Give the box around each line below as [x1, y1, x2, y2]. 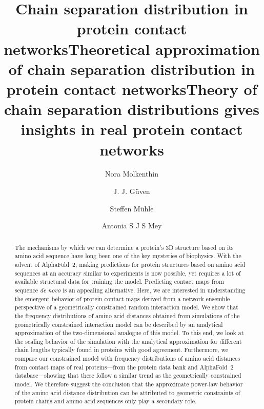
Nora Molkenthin [105, 168, 158, 179]
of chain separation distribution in [8, 58, 255, 79]
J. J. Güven [113, 186, 150, 197]
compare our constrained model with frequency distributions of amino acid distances [14, 354, 240, 363]
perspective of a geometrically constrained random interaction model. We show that [14, 303, 238, 311]
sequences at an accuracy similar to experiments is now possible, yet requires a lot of [14, 268, 241, 277]
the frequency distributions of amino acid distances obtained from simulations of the [14, 311, 240, 320]
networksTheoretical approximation [4, 38, 260, 59]
